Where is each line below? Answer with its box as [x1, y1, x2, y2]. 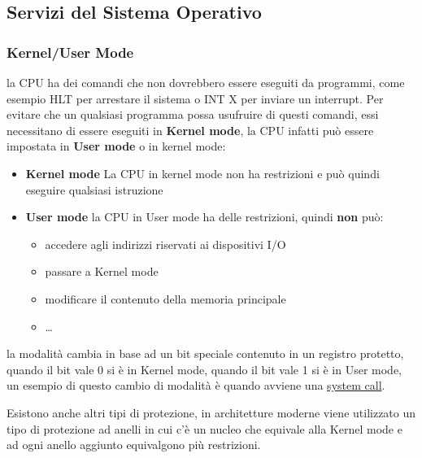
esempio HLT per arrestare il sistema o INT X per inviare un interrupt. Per [7, 89, 384, 107]
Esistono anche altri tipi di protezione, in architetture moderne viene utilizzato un [7, 403, 416, 421]
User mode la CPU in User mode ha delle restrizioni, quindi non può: [25, 208, 384, 225]
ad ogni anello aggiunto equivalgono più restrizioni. [7, 436, 261, 453]
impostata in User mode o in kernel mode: [7, 137, 226, 155]
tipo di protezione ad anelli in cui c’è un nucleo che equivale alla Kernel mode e [7, 420, 402, 437]
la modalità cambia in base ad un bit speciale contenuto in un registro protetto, [7, 345, 404, 362]
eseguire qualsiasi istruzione [25, 181, 163, 198]
